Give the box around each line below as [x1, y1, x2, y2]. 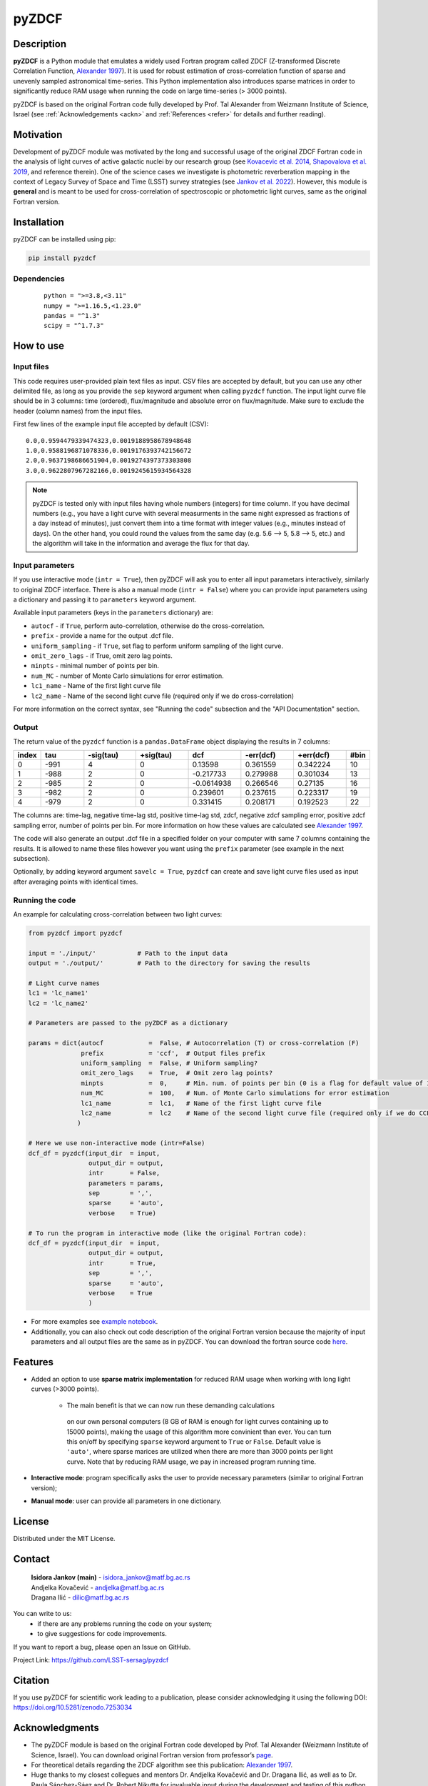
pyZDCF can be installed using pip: [13, 234, 116, 243]
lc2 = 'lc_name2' [28, 999, 89, 1007]
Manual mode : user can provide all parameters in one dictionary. [31, 1497, 222, 1505]
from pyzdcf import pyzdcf [28, 929, 123, 937]
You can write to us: [13, 1610, 72, 1618]
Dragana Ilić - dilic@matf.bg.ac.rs [31, 1593, 130, 1602]
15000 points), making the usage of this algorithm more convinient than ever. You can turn [66, 1427, 332, 1436]
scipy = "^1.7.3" [44, 321, 104, 330]
